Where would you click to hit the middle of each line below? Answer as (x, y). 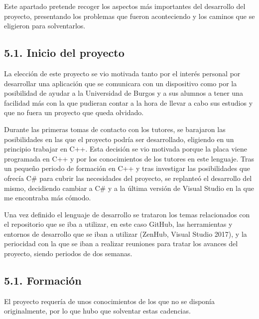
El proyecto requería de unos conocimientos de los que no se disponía (110, 301)
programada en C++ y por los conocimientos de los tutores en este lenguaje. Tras (129, 158)
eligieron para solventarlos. (45, 26)
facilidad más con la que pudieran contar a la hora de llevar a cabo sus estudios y (129, 102)
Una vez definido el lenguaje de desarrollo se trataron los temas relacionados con (127, 214)
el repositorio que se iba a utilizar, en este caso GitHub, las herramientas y (118, 224)
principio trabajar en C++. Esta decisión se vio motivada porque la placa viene (126, 149)
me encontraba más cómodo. (48, 198)
